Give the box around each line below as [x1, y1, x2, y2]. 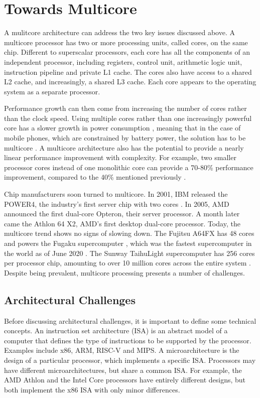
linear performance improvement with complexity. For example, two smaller [4, 152, 236, 163]
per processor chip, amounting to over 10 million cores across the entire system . [4, 257, 251, 268]
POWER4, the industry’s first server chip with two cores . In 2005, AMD [4, 198, 229, 209]
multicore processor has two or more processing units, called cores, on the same [4, 37, 248, 47]
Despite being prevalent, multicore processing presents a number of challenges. [4, 267, 245, 278]
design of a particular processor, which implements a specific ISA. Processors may [4, 354, 256, 365]
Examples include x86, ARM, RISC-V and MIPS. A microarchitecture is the [4, 345, 239, 355]
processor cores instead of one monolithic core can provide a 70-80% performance [4, 162, 253, 172]
